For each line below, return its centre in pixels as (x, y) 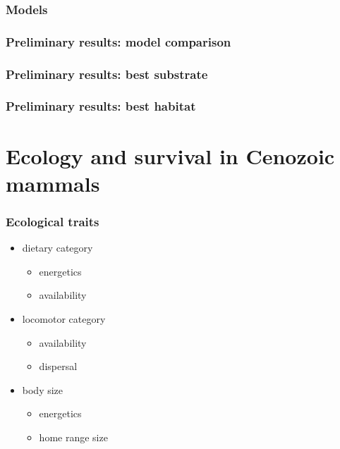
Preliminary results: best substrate (107, 74)
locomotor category (64, 318)
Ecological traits (53, 221)
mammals (53, 183)
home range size (73, 437)
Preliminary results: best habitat (101, 106)
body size (43, 389)
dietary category (57, 248)
